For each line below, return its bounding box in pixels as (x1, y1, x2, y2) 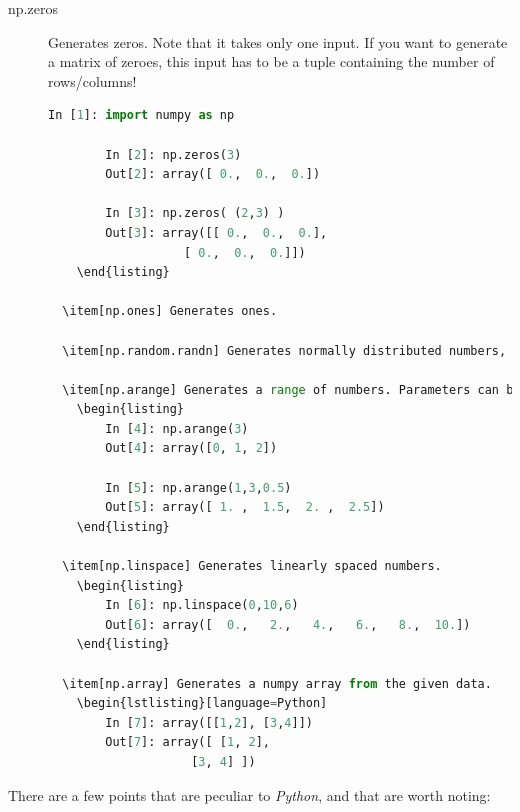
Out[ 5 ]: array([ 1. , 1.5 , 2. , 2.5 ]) (105, 500, 385, 515)
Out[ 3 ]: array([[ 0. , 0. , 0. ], (105, 225, 328, 240)
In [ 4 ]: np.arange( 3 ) (105, 421, 249, 436)
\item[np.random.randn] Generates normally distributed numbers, (62, 343, 507, 358)
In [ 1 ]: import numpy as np (48, 108, 235, 123)
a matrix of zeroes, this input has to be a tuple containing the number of (48, 51, 495, 72)
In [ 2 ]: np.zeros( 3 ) (105, 147, 242, 162)
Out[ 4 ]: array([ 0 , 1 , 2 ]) (105, 441, 278, 456)
